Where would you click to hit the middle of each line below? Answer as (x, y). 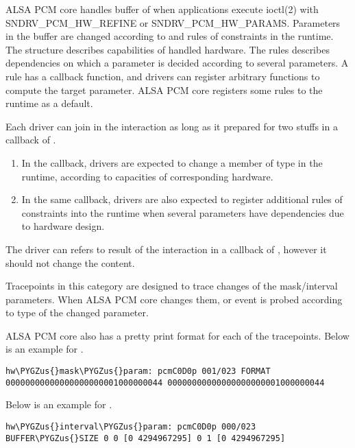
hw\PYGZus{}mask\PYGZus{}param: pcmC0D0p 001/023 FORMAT (138, 372)
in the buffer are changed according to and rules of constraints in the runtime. (170, 36)
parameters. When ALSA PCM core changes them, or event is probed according (174, 299)
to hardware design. (63, 226)
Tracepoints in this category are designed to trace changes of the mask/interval (172, 286)
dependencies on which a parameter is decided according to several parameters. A (177, 63)
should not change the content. (70, 262)
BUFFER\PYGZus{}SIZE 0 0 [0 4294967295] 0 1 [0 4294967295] (146, 438)
